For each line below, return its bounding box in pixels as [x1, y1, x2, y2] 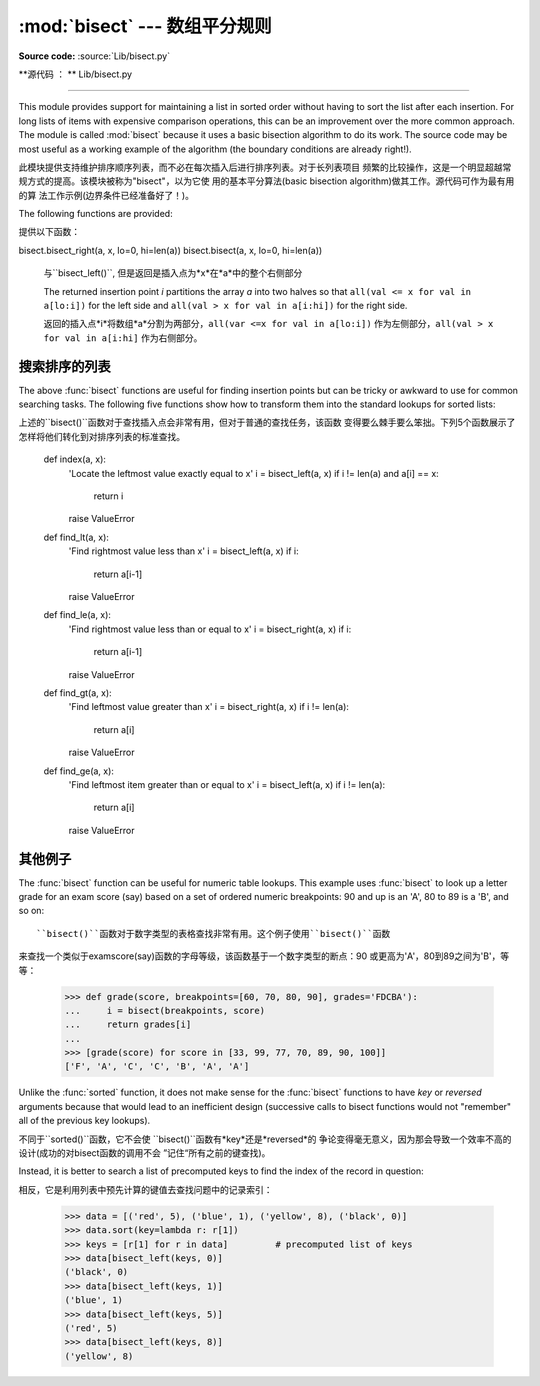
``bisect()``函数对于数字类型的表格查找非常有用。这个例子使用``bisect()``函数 [36, 928, 391, 939]
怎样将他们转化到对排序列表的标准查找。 [18, 430, 185, 442]
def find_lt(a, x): [43, 531, 110, 543]
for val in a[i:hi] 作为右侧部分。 [43, 331, 203, 344]
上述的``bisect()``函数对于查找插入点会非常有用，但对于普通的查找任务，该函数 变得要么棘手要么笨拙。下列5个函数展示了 [18, 416, 516, 429]
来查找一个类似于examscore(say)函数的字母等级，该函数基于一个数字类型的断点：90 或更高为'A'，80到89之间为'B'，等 [18, 950, 510, 962]
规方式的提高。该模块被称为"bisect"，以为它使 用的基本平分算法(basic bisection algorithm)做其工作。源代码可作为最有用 [18, 175, 515, 187]
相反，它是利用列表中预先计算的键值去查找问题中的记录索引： [18, 1183, 273, 1195]
